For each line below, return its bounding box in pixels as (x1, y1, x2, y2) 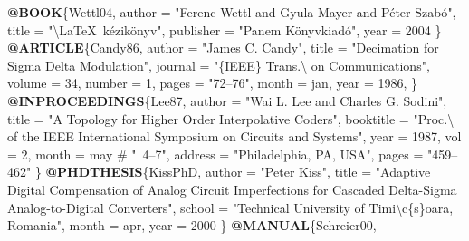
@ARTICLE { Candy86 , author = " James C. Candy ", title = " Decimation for (7, 38, 439, 57)
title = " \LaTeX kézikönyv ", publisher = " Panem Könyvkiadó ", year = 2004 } (7, 20, 442, 39)
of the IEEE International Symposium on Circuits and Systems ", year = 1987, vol (7, 127, 462, 146)
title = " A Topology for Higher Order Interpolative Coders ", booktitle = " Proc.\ (7, 109, 455, 128)
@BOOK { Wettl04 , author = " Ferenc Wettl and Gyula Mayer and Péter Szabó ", (7, 3, 456, 21)
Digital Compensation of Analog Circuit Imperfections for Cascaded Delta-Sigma (7, 179, 457, 198)
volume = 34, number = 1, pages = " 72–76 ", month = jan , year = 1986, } (7, 73, 417, 92)
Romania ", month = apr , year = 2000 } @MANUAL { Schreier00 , (7, 216, 377, 235)
